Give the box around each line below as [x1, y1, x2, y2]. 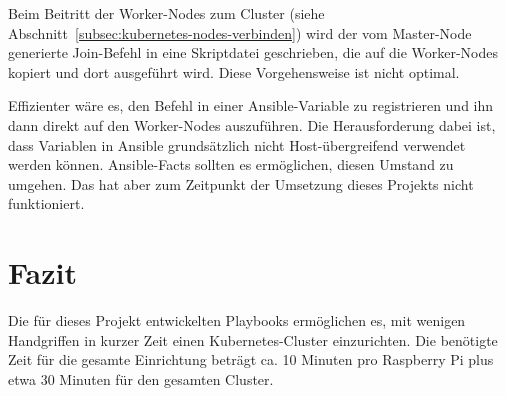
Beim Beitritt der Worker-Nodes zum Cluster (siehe [8, 3, 325, 23]
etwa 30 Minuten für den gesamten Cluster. [8, 368, 274, 389]
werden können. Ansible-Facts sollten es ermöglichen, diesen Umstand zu [8, 154, 454, 175]
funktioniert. [8, 193, 85, 214]
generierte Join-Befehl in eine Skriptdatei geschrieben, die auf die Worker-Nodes [8, 42, 499, 63]
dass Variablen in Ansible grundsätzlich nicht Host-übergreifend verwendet [8, 134, 466, 155]
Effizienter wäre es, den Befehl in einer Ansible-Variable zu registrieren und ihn [8, 95, 494, 116]
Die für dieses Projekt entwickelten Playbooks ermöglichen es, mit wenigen [8, 310, 466, 331]
